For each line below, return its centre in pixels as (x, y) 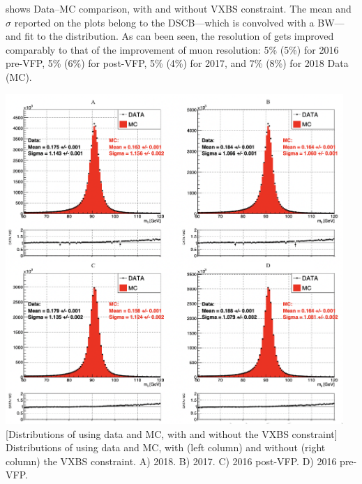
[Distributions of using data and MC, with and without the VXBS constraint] (172, 433)
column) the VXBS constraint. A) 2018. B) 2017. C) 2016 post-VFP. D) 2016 (171, 461)
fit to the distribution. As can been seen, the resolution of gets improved (179, 36)
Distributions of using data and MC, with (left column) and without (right (166, 447)
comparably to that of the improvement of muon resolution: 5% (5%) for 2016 (172, 49)
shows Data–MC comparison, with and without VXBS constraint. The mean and (179, 8)
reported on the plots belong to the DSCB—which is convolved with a (164, 22)
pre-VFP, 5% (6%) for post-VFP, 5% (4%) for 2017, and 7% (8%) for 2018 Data (177, 63)
